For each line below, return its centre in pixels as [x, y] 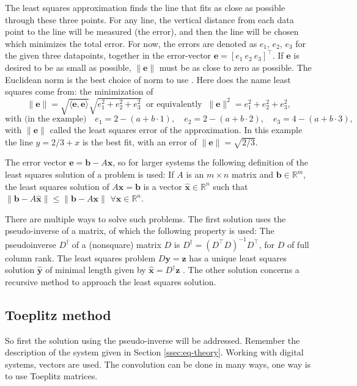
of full [298, 244]
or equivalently [174, 104]
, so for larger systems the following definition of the [210, 162]
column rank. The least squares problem [80, 257]
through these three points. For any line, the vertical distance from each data [149, 19]
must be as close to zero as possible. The [235, 67]
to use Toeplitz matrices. [51, 376]
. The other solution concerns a [241, 270]
